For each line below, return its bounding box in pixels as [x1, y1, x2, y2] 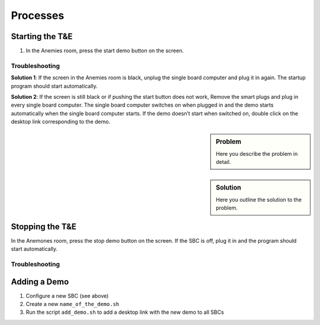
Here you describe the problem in [216, 150, 298, 157]
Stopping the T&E [11, 221, 77, 231]
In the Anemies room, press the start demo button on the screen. [25, 47, 184, 54]
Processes [11, 9, 65, 22]
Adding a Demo [11, 276, 69, 287]
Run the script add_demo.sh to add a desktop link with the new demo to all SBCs [25, 308, 225, 316]
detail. [216, 159, 231, 166]
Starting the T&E [11, 31, 73, 41]
